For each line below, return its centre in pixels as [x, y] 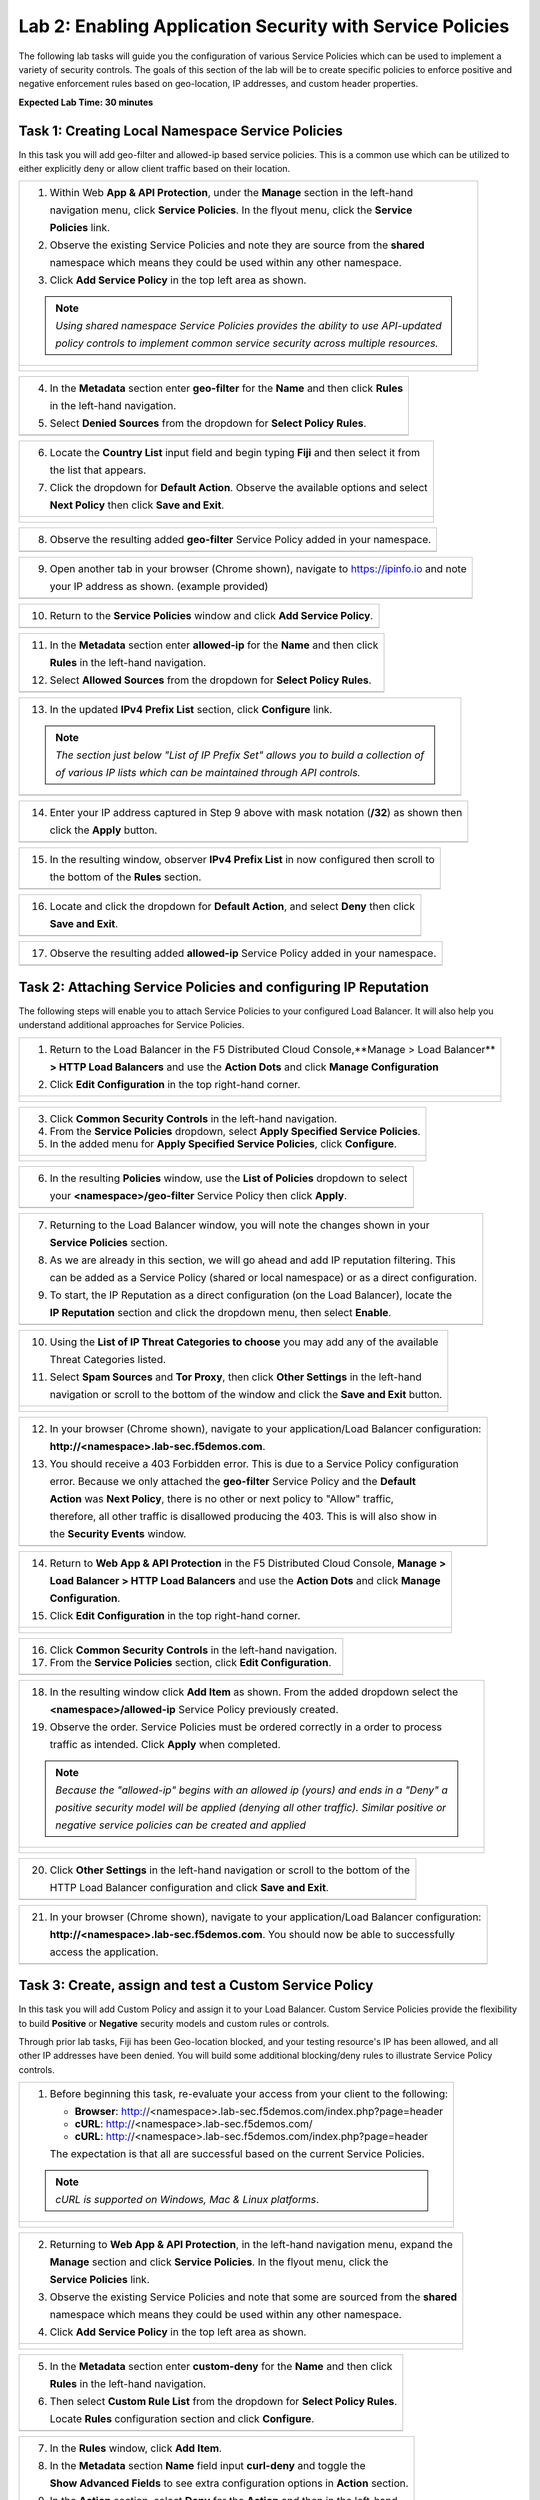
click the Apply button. [103, 830]
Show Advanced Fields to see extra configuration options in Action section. [229, 2483]
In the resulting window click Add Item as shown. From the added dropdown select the [254, 1692]
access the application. [104, 1952]
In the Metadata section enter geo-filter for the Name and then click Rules [226, 388]
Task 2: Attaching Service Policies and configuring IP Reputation [224, 986]
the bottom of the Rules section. [125, 877]
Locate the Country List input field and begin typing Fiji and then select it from [234, 453]
